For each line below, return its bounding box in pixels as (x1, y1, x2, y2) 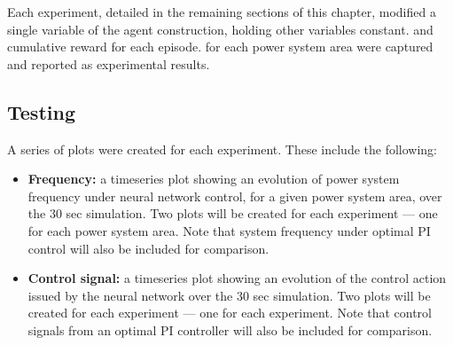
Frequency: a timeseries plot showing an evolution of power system (27, 169, 400, 188)
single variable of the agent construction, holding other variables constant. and (7, 20, 433, 38)
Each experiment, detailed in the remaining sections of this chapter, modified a (7, 3, 436, 20)
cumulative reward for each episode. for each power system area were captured (7, 37, 433, 56)
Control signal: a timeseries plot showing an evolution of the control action (27, 269, 447, 287)
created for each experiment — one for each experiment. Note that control (27, 303, 432, 322)
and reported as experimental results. (7, 54, 210, 73)
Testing (7, 98, 75, 125)
